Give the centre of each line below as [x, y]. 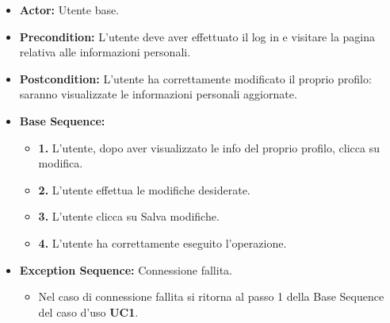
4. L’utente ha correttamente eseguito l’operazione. [162, 242]
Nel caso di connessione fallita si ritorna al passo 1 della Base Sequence [211, 296]
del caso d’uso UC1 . [88, 311]
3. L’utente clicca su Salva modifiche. [129, 216]
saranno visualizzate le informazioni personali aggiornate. [158, 94]
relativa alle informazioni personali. [105, 52]
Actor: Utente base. [69, 10]
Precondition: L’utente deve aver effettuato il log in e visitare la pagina [197, 36]
